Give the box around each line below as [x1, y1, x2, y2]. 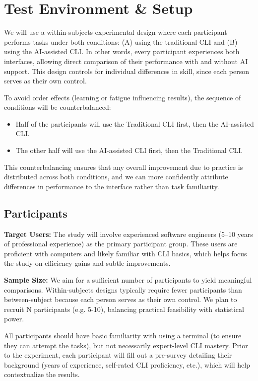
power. [4, 313, 24, 324]
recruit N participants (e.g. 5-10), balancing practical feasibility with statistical [4, 304, 244, 314]
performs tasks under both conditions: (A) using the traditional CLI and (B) [4, 36, 238, 47]
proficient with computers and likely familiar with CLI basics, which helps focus [4, 248, 247, 258]
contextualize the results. [4, 369, 80, 380]
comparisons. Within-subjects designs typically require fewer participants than [4, 284, 242, 295]
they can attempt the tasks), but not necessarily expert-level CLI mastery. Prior [4, 340, 248, 350]
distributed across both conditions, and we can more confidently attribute [4, 171, 228, 182]
